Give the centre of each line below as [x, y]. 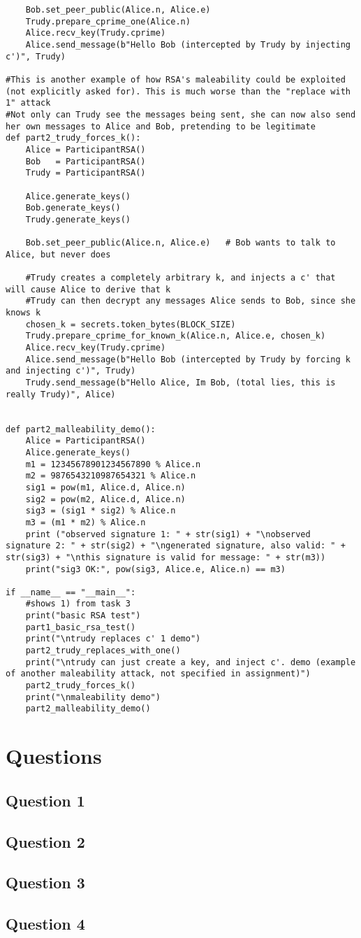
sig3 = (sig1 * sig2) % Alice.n [101, 511]
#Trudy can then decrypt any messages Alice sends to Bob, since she [191, 301]
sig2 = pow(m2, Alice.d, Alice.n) [105, 499]
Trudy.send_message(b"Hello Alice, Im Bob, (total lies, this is [180, 383]
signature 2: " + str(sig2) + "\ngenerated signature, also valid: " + [176, 546]
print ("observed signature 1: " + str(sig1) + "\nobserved [168, 534]
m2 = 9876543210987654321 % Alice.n [111, 476]
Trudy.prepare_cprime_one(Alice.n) [108, 21]
